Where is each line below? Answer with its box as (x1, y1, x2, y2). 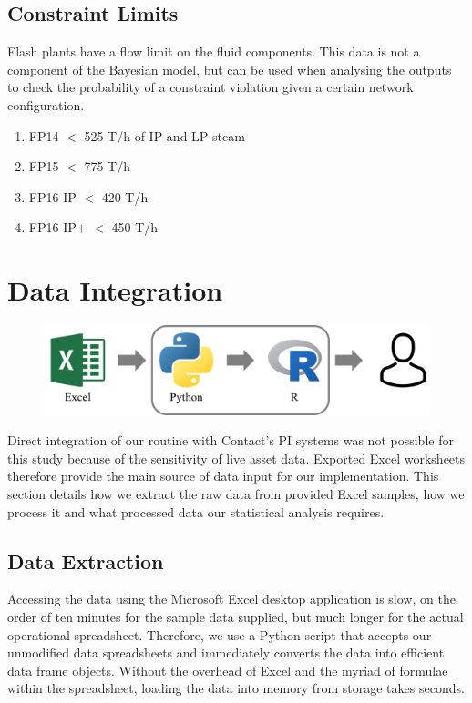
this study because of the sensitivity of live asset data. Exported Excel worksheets (7, 448, 466, 467)
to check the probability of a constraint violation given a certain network (7, 77, 414, 97)
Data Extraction (7, 546, 164, 575)
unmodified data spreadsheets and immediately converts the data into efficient (7, 643, 445, 662)
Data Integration (7, 271, 223, 309)
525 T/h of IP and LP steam (84, 126, 245, 145)
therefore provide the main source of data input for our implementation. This (7, 466, 439, 485)
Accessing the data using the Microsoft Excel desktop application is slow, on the (7, 589, 456, 608)
